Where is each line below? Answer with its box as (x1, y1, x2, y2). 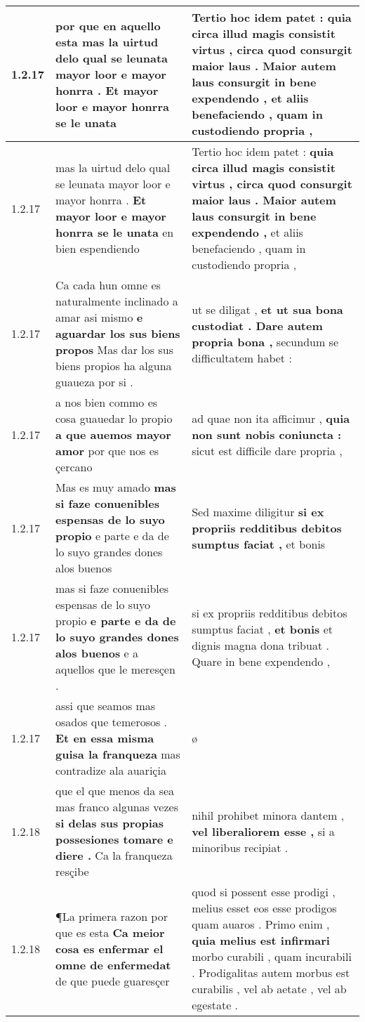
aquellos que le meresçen (55, 661, 175, 677)
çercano (55, 459, 93, 475)
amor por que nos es (55, 443, 159, 459)
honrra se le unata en (55, 224, 174, 240)
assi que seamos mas (55, 697, 156, 714)
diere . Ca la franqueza (55, 847, 173, 863)
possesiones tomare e (55, 831, 173, 847)
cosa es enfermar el (55, 940, 164, 957)
